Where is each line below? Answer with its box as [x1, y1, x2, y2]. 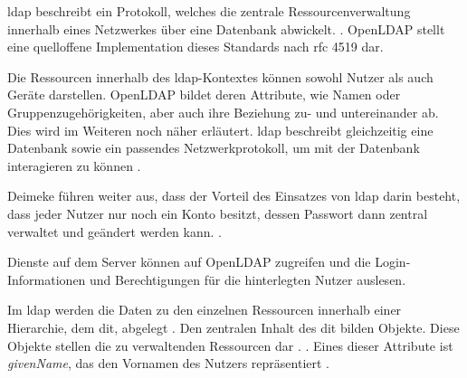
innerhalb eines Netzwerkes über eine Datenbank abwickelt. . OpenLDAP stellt [7, 19, 445, 38]
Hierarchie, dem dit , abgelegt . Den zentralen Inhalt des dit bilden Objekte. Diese [7, 317, 460, 336]
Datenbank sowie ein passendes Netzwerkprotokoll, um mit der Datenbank [7, 138, 420, 157]
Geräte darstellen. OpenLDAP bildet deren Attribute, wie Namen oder [7, 85, 401, 104]
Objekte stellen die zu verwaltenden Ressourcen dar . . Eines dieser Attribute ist [7, 335, 453, 354]
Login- [375, 252, 411, 271]
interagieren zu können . [7, 156, 141, 175]
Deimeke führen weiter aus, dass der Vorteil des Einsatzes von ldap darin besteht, [7, 186, 461, 205]
